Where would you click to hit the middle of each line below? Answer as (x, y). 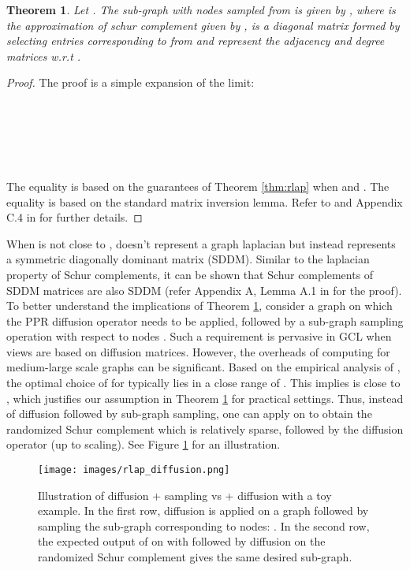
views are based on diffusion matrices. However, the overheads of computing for (198, 351)
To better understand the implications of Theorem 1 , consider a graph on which (199, 305)
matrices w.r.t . (44, 56)
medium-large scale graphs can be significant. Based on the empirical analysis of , (203, 367)
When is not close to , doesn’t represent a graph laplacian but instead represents (201, 243)
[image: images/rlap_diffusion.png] (134, 470)
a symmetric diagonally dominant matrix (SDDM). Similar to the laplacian (188, 259)
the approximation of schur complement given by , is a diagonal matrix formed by (203, 25)
